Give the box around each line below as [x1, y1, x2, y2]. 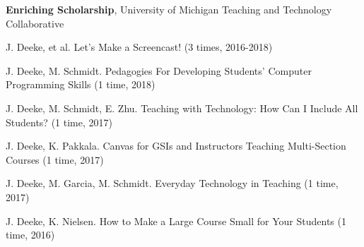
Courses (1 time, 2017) [6, 152, 104, 167]
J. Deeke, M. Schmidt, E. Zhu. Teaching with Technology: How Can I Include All [6, 100, 358, 115]
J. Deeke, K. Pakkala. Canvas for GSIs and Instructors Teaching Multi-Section [6, 138, 346, 153]
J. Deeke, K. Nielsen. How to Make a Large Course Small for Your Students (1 [6, 213, 346, 228]
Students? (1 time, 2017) [6, 114, 112, 129]
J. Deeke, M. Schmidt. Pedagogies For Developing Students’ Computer [6, 63, 312, 78]
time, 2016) [6, 227, 55, 242]
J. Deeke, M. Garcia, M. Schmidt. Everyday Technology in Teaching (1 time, [6, 176, 339, 191]
